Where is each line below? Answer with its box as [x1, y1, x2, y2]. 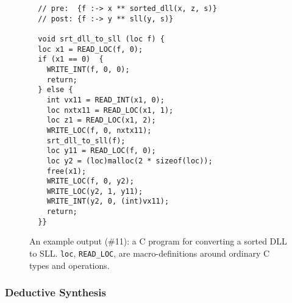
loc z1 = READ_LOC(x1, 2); [46, 116, 156, 125]
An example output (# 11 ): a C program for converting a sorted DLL [29, 235, 287, 248]
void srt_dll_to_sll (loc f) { [38, 34, 165, 43]
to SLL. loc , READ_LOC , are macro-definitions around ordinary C [29, 247, 270, 260]
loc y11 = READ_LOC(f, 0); [46, 146, 156, 155]
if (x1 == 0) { [38, 55, 104, 64]
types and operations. [29, 258, 110, 271]
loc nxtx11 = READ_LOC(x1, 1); [46, 105, 174, 115]
